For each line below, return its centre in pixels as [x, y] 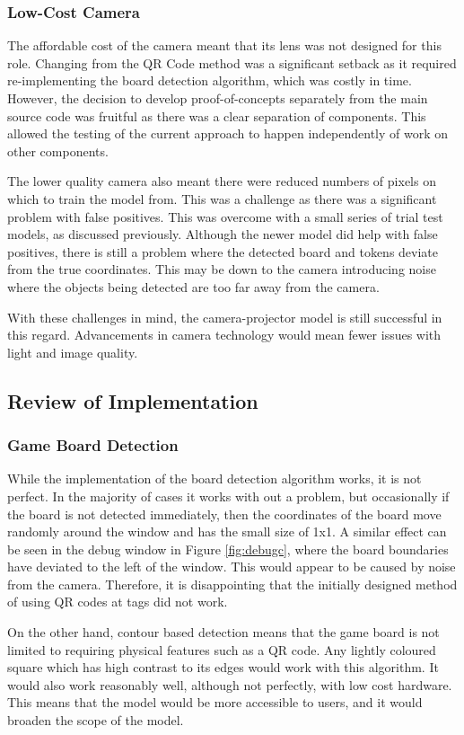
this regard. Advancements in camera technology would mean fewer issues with [224, 335]
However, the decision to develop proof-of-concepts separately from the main [218, 98]
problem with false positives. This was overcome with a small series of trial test [225, 216]
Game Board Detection [93, 445]
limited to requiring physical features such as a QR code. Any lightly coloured [222, 649]
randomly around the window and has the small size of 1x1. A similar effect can [227, 531]
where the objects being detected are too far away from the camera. [193, 286]
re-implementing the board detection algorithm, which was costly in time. [210, 80]
